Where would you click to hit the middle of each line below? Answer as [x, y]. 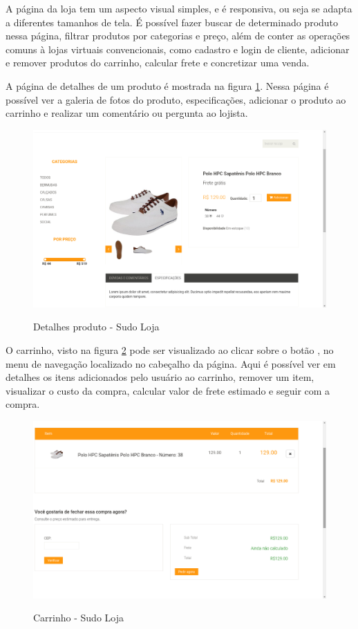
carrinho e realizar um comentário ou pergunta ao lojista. [127, 113]
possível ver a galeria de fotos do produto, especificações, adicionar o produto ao [176, 99]
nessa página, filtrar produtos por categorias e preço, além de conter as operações [178, 36]
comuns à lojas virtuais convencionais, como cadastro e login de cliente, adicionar [178, 49]
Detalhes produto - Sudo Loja [96, 327]
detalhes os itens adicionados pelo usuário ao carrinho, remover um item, [160, 377]
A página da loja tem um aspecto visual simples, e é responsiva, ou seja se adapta [179, 8]
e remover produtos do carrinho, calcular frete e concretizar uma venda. [158, 63]
